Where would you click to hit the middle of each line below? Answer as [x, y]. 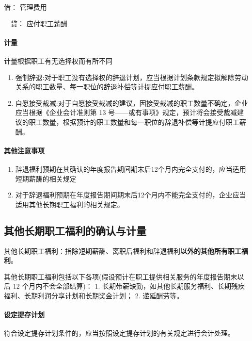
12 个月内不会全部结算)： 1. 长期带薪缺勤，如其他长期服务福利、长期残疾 [129, 286]
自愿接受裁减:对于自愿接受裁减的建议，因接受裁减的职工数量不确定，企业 [132, 103]
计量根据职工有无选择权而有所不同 [58, 60]
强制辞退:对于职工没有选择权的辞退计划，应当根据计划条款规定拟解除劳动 [132, 77]
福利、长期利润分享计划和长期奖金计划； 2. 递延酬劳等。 [94, 295]
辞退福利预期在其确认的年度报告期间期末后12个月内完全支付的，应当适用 [131, 169]
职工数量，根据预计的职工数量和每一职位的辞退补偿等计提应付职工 [134, 122]
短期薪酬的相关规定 [46, 178]
